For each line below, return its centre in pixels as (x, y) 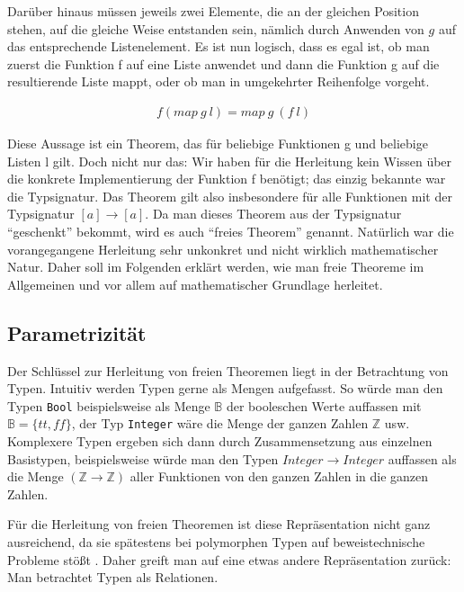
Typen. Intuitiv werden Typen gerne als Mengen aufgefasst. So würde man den (225, 388)
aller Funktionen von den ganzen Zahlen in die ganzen (279, 476)
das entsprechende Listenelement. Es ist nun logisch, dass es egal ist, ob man (219, 46)
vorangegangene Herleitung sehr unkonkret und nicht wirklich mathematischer (223, 249)
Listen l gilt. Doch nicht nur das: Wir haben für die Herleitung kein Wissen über (230, 161)
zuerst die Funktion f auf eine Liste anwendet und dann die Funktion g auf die (223, 63)
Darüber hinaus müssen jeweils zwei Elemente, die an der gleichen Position (213, 11)
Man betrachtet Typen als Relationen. (113, 577)
